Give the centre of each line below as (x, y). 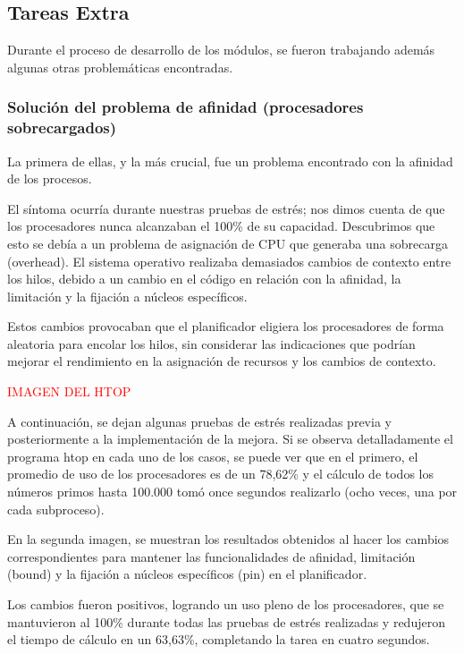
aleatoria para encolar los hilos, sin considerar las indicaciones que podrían (211, 343)
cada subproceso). (56, 509)
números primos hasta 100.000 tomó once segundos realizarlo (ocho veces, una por (232, 492)
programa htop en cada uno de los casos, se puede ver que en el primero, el (213, 456)
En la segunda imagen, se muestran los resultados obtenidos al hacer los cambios (228, 539)
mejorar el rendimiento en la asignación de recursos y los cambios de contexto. (222, 361)
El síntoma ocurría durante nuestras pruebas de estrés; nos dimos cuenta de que (226, 208)
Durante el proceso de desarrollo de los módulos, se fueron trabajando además (221, 50)
